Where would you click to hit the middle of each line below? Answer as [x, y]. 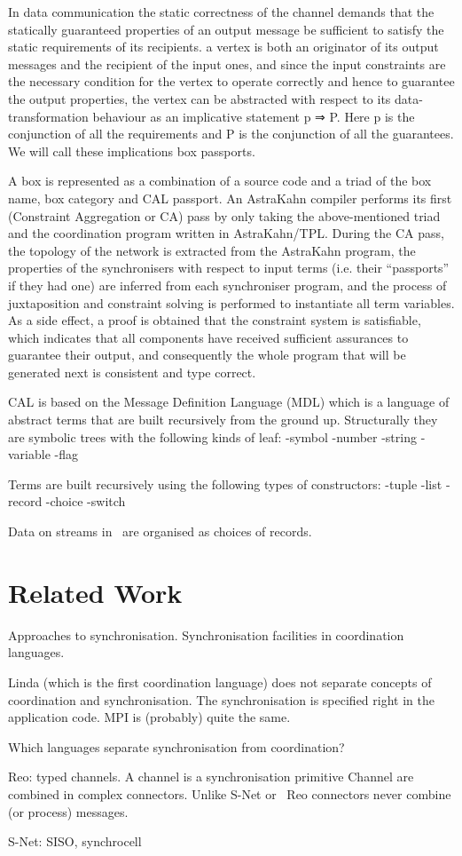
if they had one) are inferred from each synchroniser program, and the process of [227, 285]
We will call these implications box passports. [132, 151]
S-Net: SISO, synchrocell [75, 841]
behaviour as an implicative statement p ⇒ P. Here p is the [254, 116]
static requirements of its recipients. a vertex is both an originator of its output [223, 47]
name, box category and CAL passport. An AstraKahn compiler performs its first [230, 198]
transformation [48, 116]
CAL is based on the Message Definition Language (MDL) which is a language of [229, 402]
